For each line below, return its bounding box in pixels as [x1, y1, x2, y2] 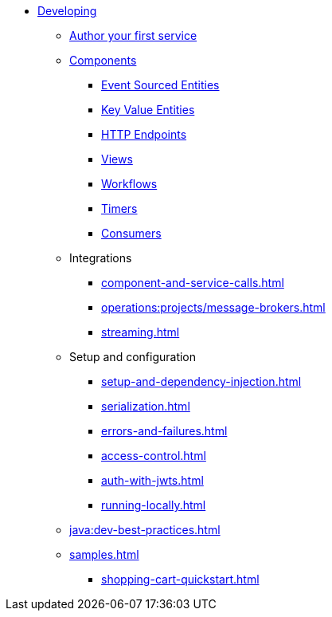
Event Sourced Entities [101, 78, 220, 92]
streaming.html [101, 325, 180, 339]
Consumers [101, 226, 162, 240]
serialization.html [101, 399, 190, 413]
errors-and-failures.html [101, 424, 228, 438]
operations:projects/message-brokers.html [101, 301, 326, 314]
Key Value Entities [101, 103, 195, 116]
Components [69, 53, 137, 67]
